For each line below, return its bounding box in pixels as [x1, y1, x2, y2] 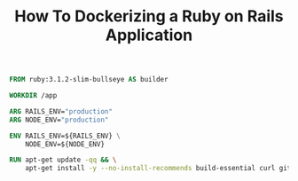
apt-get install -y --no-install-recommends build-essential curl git [25, 164, 292, 173]
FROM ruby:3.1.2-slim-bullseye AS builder [9, 75, 169, 84]
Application [105, 25, 193, 45]
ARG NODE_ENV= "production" [9, 115, 109, 124]
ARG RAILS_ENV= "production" [9, 106, 114, 116]
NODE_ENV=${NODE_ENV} [25, 139, 105, 148]
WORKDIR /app [9, 91, 58, 100]
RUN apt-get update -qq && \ [9, 155, 117, 165]
